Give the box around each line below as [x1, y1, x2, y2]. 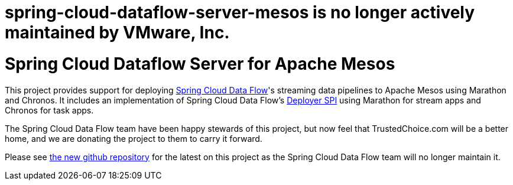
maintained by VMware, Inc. [5, 22, 230, 43]
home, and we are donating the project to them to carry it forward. [5, 133, 262, 144]
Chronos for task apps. [5, 105, 94, 115]
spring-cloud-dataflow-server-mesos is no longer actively [5, 2, 475, 22]
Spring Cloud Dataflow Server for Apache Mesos [5, 53, 395, 74]
